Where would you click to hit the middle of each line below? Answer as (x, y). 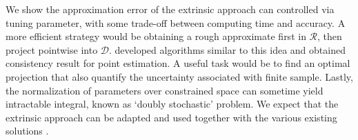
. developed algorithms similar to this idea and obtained (227, 49)
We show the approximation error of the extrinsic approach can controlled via (170, 9)
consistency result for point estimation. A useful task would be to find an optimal (178, 63)
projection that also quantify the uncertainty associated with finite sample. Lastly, (179, 76)
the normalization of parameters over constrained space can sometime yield (165, 90)
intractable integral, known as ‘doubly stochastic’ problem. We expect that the (172, 104)
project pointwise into (52, 49)
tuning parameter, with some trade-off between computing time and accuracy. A (176, 22)
